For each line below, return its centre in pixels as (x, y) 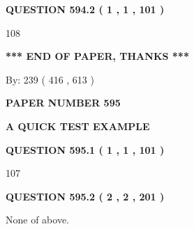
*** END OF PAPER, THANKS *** (97, 56)
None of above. (37, 220)
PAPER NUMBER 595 (63, 103)
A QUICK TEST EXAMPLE (78, 126)
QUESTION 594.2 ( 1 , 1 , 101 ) (85, 9)
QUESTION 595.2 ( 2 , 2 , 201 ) (85, 196)
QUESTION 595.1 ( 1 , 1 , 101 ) (85, 149)
